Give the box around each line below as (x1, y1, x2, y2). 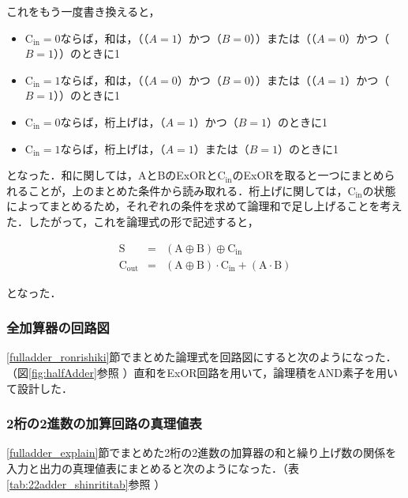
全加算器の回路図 (6, 318, 110, 338)
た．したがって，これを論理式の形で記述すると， (6, 213, 259, 229)
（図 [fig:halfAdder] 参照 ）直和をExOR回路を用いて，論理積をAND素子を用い (6, 364, 398, 380)
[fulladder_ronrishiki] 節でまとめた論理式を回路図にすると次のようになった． (6, 349, 397, 365)
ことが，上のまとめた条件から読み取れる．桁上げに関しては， (28, 182, 348, 198)
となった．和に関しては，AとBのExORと (6, 167, 218, 183)
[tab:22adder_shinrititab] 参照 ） (6, 475, 166, 492)
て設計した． (6, 379, 73, 396)
